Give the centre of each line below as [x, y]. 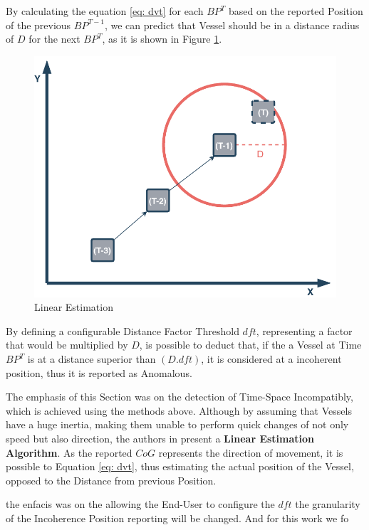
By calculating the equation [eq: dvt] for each [105, 11]
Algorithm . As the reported [69, 452]
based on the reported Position [296, 11]
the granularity [328, 504]
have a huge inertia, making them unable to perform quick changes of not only [177, 424]
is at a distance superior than [92, 359]
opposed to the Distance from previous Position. [111, 480]
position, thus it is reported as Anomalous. [99, 372]
